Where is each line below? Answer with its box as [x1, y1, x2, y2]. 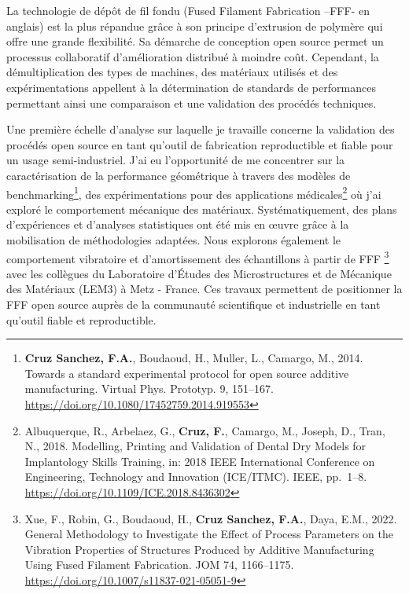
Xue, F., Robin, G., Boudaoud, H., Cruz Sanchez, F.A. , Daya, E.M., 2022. [24, 510, 397, 526]
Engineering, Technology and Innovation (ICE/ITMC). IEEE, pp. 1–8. [24, 468, 367, 485]
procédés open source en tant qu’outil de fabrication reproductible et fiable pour [6, 136, 393, 152]
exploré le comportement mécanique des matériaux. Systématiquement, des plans [6, 200, 397, 217]
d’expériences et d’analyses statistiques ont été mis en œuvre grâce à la [6, 216, 349, 233]
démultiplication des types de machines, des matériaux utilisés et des [6, 64, 338, 80]
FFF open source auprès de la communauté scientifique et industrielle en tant [6, 296, 381, 312]
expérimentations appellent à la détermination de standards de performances [6, 79, 376, 95]
